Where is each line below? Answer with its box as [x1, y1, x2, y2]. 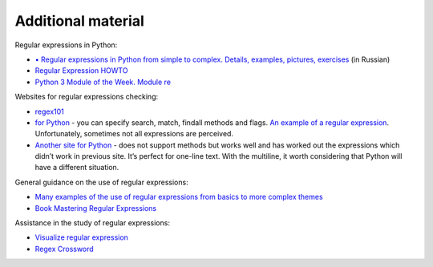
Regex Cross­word [34, 244, 94, 253]
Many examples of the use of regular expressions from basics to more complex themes [34, 192, 324, 202]
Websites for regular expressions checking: [14, 92, 159, 102]
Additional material [14, 12, 144, 30]
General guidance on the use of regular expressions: [14, 177, 188, 187]
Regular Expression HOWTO [34, 66, 128, 75]
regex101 [34, 107, 64, 116]
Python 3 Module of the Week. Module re [34, 77, 172, 87]
